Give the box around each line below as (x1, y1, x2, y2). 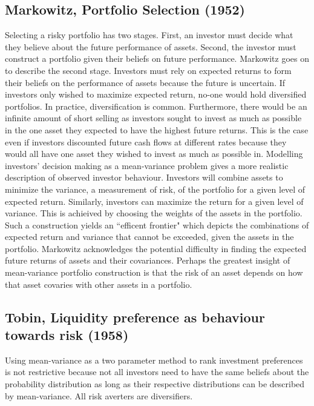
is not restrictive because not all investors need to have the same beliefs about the (5, 365, 309, 378)
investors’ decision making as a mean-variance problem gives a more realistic (5, 159, 289, 171)
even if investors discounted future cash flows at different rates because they (5, 135, 287, 148)
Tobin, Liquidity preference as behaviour (5, 307, 265, 326)
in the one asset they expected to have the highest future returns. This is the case (5, 123, 309, 136)
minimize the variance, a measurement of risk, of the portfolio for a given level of (5, 182, 306, 195)
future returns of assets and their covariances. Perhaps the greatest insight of (5, 254, 290, 267)
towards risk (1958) (5, 325, 129, 344)
